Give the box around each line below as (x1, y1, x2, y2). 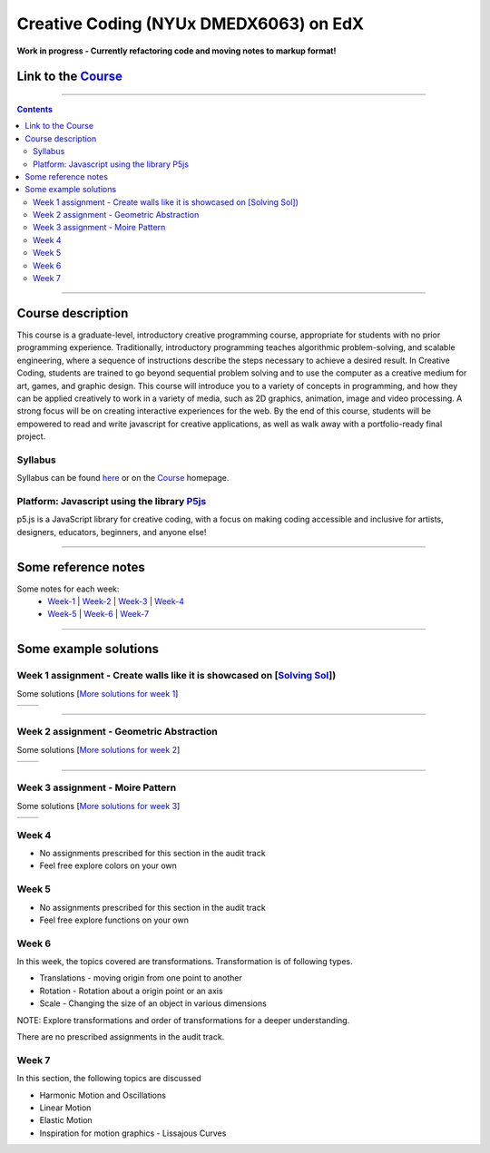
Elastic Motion (39, 1115, 93, 1126)
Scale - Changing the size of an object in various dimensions (39, 998, 267, 1009)
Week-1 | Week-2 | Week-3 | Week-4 (47, 596, 185, 607)
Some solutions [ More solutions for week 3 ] (16, 800, 181, 811)
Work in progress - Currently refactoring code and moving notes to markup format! (16, 45, 337, 56)
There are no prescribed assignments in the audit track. (16, 1031, 225, 1042)
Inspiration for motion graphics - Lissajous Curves (39, 1128, 227, 1138)
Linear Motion (39, 1102, 92, 1113)
